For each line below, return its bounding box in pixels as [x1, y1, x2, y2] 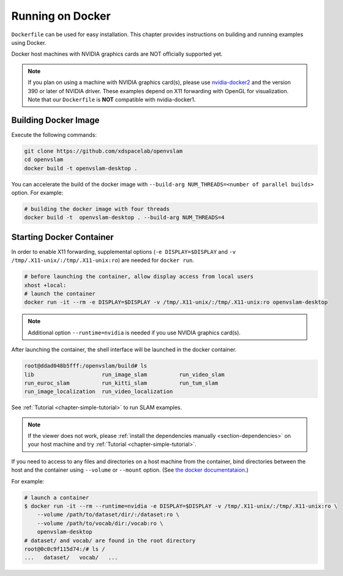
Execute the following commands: [11, 131, 97, 138]
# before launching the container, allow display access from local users [24, 273, 254, 280]
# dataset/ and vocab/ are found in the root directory [24, 537, 196, 544]
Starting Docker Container [11, 232, 114, 242]
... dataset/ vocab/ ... [24, 554, 119, 561]
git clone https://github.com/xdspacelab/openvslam [24, 147, 183, 155]
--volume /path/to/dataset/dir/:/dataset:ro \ [37, 511, 180, 518]
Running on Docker [11, 9, 111, 23]
